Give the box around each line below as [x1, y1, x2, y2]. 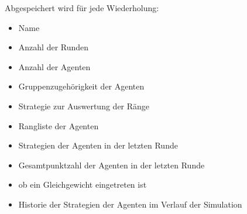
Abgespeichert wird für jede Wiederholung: [5, 2, 159, 13]
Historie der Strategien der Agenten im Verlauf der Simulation [18, 198, 242, 210]
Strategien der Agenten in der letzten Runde [18, 139, 178, 151]
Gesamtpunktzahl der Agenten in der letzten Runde [18, 158, 205, 171]
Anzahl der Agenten [18, 60, 91, 73]
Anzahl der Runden [18, 41, 89, 53]
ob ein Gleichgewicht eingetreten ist [18, 178, 147, 191]
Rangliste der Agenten [18, 119, 99, 132]
